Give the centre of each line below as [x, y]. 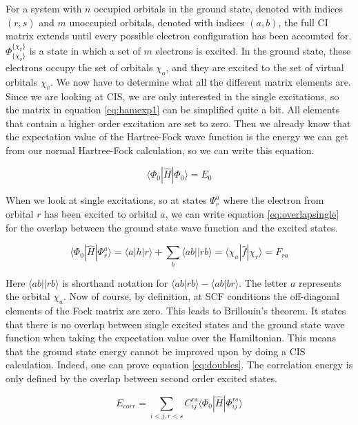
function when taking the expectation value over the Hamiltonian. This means [171, 338]
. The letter [263, 282]
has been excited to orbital [101, 214]
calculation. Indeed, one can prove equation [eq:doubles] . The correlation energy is [179, 365]
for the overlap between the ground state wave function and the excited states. [172, 227]
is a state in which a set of [85, 50]
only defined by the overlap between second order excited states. [141, 378]
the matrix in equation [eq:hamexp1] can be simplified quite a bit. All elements [172, 110]
